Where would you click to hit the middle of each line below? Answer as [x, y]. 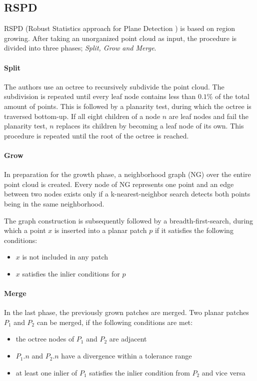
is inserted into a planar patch [100, 230]
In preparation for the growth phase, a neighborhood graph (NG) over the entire [127, 174]
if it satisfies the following [194, 230]
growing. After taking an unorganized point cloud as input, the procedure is [120, 38]
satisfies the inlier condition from [139, 372]
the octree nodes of [45, 339]
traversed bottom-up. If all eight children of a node [82, 116]
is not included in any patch [65, 257]
